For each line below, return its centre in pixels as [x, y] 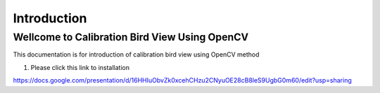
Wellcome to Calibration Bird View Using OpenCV [131, 37]
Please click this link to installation [80, 67]
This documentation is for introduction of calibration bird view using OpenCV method [136, 55]
